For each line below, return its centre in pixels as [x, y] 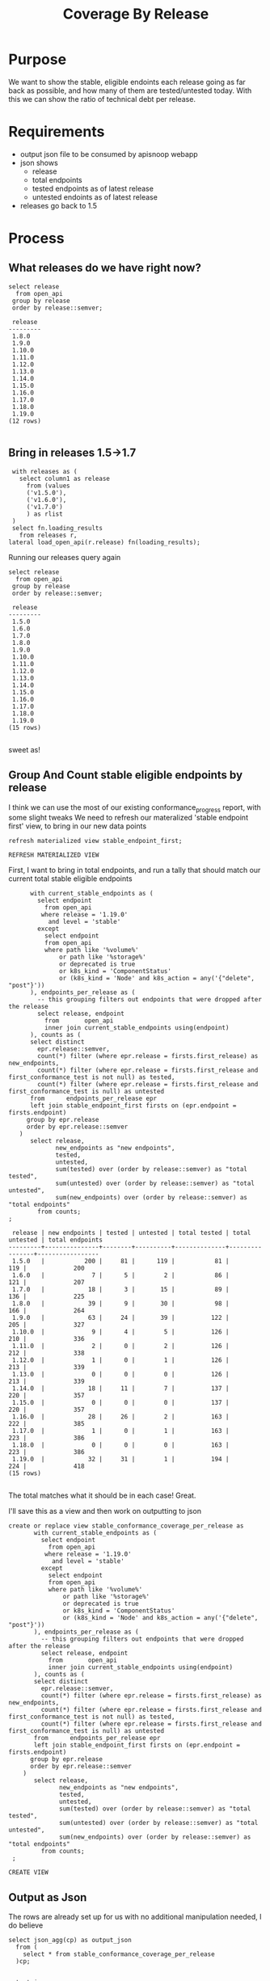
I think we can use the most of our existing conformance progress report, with [135, 808]
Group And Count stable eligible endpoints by [126, 776]
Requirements [57, 132]
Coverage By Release [136, 14]
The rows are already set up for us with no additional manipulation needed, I [135, 1917]
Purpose [38, 59]
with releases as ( [45, 471]
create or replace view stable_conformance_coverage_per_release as [126, 1526]
